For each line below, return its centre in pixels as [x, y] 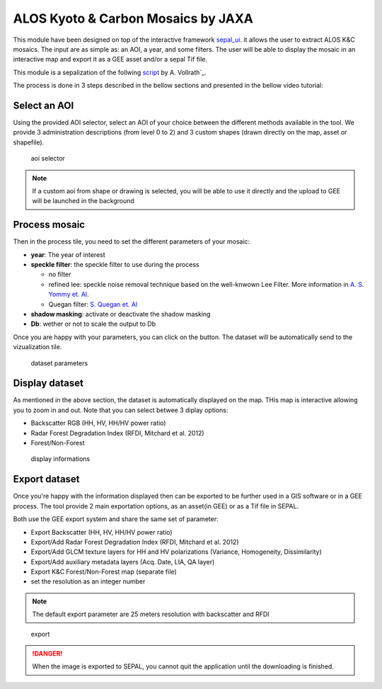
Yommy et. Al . [69, 295]
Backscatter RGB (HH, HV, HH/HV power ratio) [98, 423]
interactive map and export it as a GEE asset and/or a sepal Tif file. [110, 59]
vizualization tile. [37, 347]
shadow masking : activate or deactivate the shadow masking [121, 314]
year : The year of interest [68, 254]
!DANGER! [47, 654]
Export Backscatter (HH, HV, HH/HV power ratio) [102, 532]
